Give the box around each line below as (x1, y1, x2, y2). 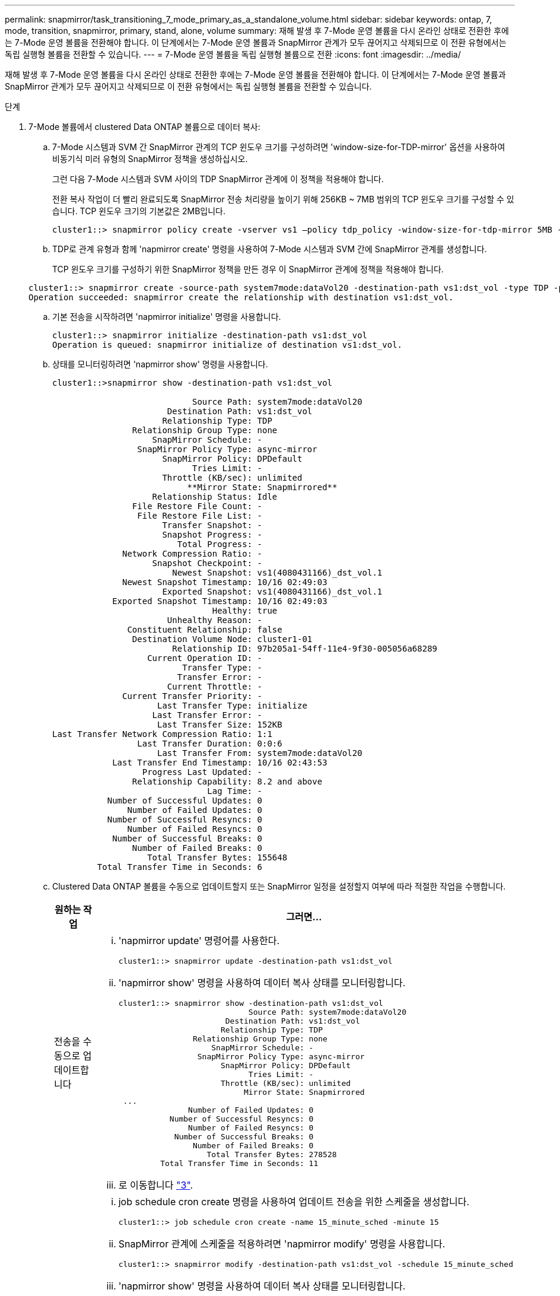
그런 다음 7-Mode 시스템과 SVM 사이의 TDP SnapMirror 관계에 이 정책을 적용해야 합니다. (52, 174, 384, 184)
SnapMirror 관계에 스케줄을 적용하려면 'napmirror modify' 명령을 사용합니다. (118, 1238, 446, 1250)
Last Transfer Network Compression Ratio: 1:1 (52, 729, 272, 739)
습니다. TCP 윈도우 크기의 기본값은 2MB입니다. (52, 206, 225, 216)
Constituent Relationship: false (127, 625, 282, 634)
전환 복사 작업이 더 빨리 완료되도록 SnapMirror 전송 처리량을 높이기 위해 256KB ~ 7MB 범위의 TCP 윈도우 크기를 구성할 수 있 (52, 194, 514, 204)
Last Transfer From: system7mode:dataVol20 (157, 748, 362, 758)
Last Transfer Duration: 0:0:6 (137, 739, 282, 748)
